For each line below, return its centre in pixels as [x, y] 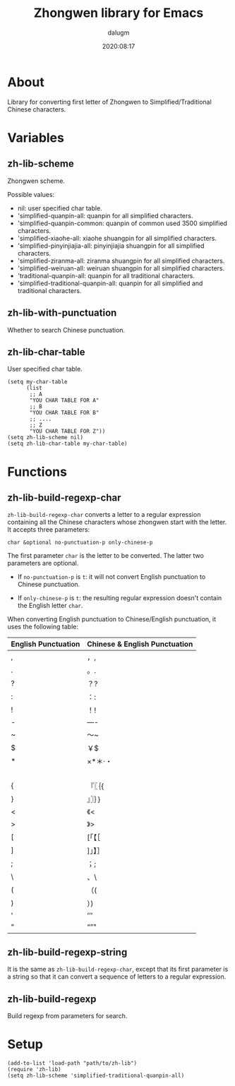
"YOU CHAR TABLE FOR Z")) [67, 431]
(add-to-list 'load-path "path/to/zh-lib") [72, 1063]
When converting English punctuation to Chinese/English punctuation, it [112, 619]
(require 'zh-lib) [34, 1069]
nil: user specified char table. [60, 208]
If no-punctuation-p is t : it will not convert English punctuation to [112, 577]
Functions [37, 472]
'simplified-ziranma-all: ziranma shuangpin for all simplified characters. [121, 261]
